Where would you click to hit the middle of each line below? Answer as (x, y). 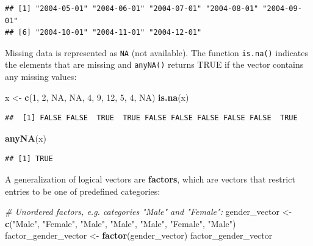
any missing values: (41, 77)
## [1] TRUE (29, 159)
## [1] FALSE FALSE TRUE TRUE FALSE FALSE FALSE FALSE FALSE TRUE (151, 118)
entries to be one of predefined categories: (83, 191)
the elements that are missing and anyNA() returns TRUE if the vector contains (154, 64)
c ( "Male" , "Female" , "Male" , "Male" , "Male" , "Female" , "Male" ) (121, 223)
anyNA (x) (26, 138)
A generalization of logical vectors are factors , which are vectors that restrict (150, 179)
